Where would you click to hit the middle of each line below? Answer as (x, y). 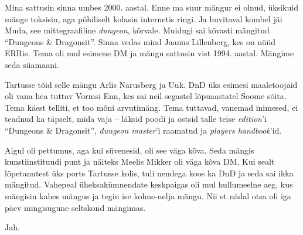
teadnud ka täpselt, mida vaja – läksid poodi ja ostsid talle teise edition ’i (136, 119)
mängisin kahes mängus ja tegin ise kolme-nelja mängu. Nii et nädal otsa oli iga (148, 195)
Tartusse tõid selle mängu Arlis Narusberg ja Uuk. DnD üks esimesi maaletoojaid (151, 84)
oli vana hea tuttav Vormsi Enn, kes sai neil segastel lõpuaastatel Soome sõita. (146, 96)
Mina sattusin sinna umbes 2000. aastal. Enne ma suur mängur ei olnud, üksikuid (151, 7)
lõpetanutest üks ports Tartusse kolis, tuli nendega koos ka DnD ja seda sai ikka (149, 173)
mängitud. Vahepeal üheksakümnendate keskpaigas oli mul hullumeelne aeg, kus (149, 184)
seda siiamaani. (32, 64)
